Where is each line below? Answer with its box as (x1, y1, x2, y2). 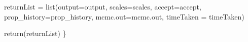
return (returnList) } (4, 28, 66, 38)
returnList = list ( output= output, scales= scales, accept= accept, (4, 1, 201, 11)
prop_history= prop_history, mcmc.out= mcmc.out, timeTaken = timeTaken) (4, 11, 244, 21)
